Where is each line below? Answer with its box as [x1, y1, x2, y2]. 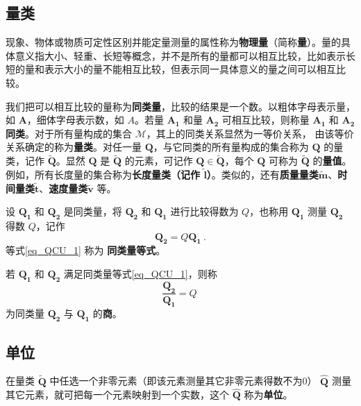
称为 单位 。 [244, 387, 293, 402]
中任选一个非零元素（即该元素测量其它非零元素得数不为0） [49, 373, 317, 388]
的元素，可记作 [124, 153, 193, 168]
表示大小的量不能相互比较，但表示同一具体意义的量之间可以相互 [44, 62, 336, 76]
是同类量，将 [63, 204, 122, 219]
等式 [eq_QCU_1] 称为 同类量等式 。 [6, 243, 166, 257]
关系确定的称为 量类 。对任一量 [6, 139, 142, 154]
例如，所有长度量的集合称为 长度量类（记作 [6, 167, 200, 181]
